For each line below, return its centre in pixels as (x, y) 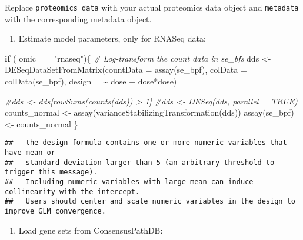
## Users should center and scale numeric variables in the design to (150, 202)
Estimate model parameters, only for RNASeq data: (112, 38)
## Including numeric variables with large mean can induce (129, 182)
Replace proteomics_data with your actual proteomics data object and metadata (152, 7)
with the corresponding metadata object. (78, 18)
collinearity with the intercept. (72, 192)
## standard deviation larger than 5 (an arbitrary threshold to (140, 162)
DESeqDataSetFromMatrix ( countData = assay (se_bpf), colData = (126, 70)
